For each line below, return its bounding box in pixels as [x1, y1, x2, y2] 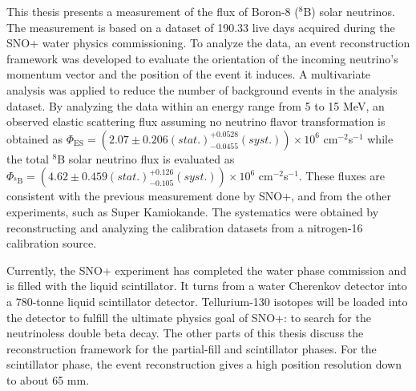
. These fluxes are [298, 167, 385, 184]
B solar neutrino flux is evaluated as [57, 150, 235, 167]
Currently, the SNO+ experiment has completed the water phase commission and [6, 261, 406, 278]
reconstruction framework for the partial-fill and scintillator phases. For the [6, 340, 377, 357]
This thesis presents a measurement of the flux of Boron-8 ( [6, 3, 299, 19]
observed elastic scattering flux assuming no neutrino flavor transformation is [6, 113, 386, 130]
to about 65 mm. [6, 371, 90, 388]
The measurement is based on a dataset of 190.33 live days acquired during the [6, 18, 395, 35]
